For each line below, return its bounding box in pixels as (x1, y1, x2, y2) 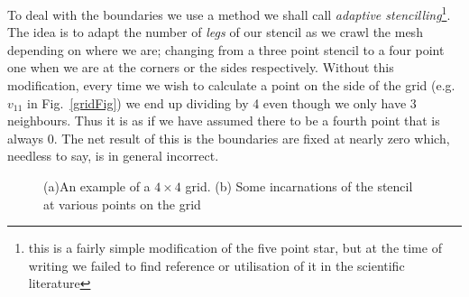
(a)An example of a (43, 177, 151, 195)
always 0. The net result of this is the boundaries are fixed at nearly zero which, (7, 128, 450, 147)
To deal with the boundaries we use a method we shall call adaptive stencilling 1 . (7, 3, 451, 23)
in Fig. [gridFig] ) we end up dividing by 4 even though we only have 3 (27, 93, 417, 112)
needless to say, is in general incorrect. (7, 146, 219, 165)
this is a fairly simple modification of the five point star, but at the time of (28, 238, 442, 257)
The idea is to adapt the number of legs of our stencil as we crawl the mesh (7, 23, 423, 42)
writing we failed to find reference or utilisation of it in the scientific (28, 255, 405, 274)
